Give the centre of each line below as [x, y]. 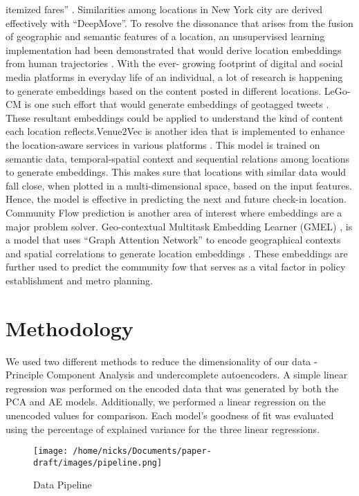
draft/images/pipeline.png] [98, 462]
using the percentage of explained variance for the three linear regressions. [163, 429]
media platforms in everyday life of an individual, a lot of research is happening [174, 76]
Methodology [70, 328]
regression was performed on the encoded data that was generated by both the [172, 388]
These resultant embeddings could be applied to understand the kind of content [175, 117]
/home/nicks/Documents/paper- [142, 451]
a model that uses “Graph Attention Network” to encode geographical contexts [173, 240]
